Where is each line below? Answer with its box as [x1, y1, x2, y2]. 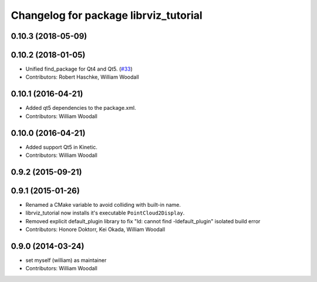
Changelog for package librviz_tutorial [11, 9, 203, 22]
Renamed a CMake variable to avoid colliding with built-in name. [25, 201, 181, 208]
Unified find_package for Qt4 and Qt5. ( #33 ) [25, 65, 133, 73]
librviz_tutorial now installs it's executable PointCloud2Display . [25, 209, 185, 217]
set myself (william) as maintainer [25, 257, 107, 264]
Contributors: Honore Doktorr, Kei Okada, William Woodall [25, 226, 166, 233]
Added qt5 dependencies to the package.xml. [25, 105, 136, 112]
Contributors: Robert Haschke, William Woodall [25, 73, 139, 80]
